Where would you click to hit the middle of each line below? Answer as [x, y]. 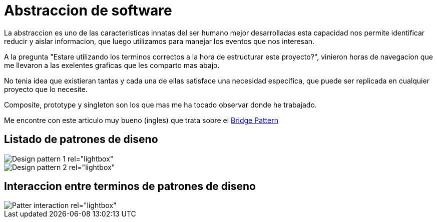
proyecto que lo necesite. [46, 89]
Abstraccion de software [88, 10]
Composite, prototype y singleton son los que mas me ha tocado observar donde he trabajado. [160, 104]
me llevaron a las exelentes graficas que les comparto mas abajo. [112, 65]
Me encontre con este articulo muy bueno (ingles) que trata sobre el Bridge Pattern [141, 120]
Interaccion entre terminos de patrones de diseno [130, 186]
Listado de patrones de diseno [81, 139]
